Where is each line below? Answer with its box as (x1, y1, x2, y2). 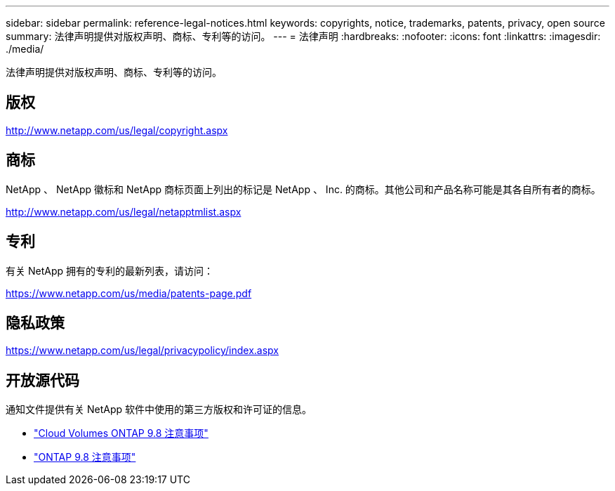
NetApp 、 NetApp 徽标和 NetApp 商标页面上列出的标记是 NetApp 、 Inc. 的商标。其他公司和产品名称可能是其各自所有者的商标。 (6, 183, 601, 195)
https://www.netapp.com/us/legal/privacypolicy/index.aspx (6, 344, 279, 357)
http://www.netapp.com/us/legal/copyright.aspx (6, 124, 228, 136)
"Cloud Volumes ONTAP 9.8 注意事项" (34, 427, 209, 440)
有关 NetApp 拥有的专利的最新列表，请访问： (6, 264, 213, 277)
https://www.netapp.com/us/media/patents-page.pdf (6, 287, 252, 299)
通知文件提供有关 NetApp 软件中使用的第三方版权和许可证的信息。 (6, 403, 312, 416)
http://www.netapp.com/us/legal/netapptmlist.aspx (6, 205, 242, 218)
